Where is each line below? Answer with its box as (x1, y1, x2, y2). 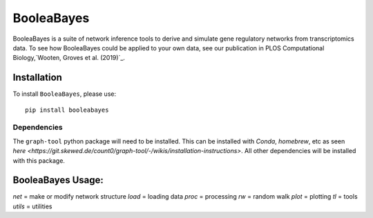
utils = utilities (12, 202, 52, 210)
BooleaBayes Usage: (12, 175, 104, 186)
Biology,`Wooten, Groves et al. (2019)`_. (12, 54, 126, 62)
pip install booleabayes (25, 106, 109, 114)
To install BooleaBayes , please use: (12, 90, 117, 98)
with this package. (12, 156, 66, 165)
